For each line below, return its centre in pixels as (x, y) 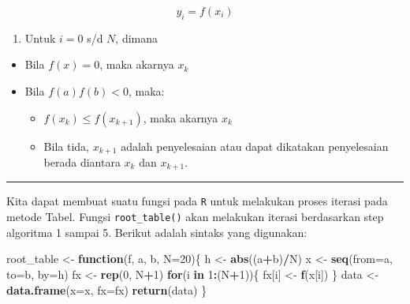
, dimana (137, 38)
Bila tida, (66, 146)
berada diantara (82, 162)
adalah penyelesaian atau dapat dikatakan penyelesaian (255, 146)
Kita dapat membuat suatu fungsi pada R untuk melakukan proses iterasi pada (197, 201)
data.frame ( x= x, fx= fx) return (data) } (107, 289)
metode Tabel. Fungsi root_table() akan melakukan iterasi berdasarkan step (195, 217)
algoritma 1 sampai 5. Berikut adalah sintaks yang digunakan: (157, 232)
